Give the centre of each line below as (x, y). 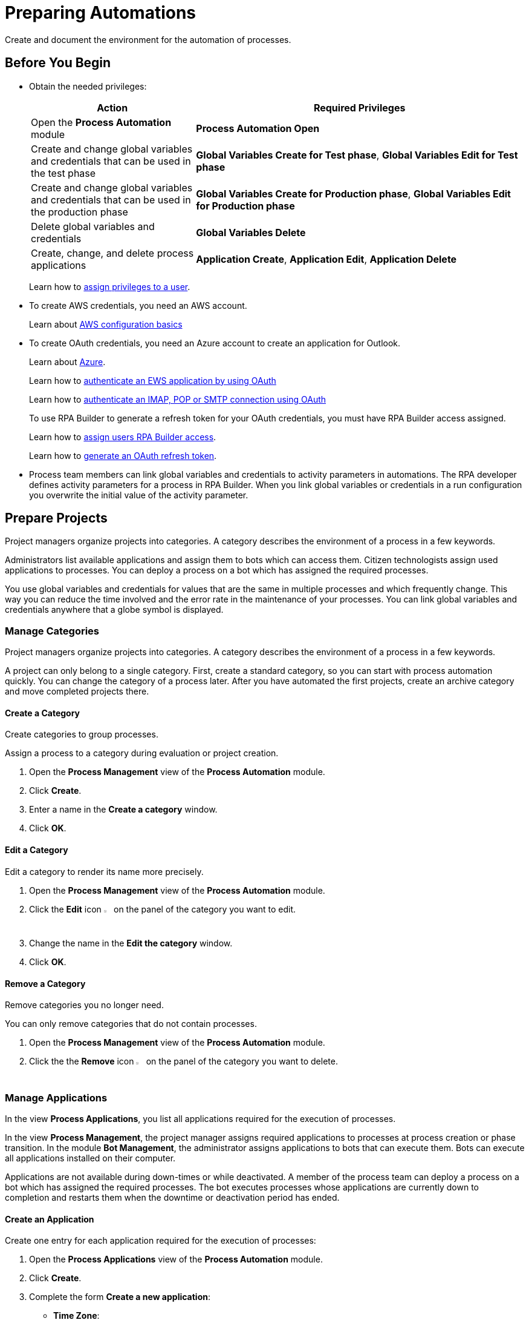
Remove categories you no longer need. (84, 1005)
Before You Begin (58, 63)
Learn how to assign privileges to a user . (110, 286)
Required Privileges (359, 107)
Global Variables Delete (251, 232)
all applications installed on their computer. (90, 1158)
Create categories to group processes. (82, 734)
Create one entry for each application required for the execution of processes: (161, 1241)
